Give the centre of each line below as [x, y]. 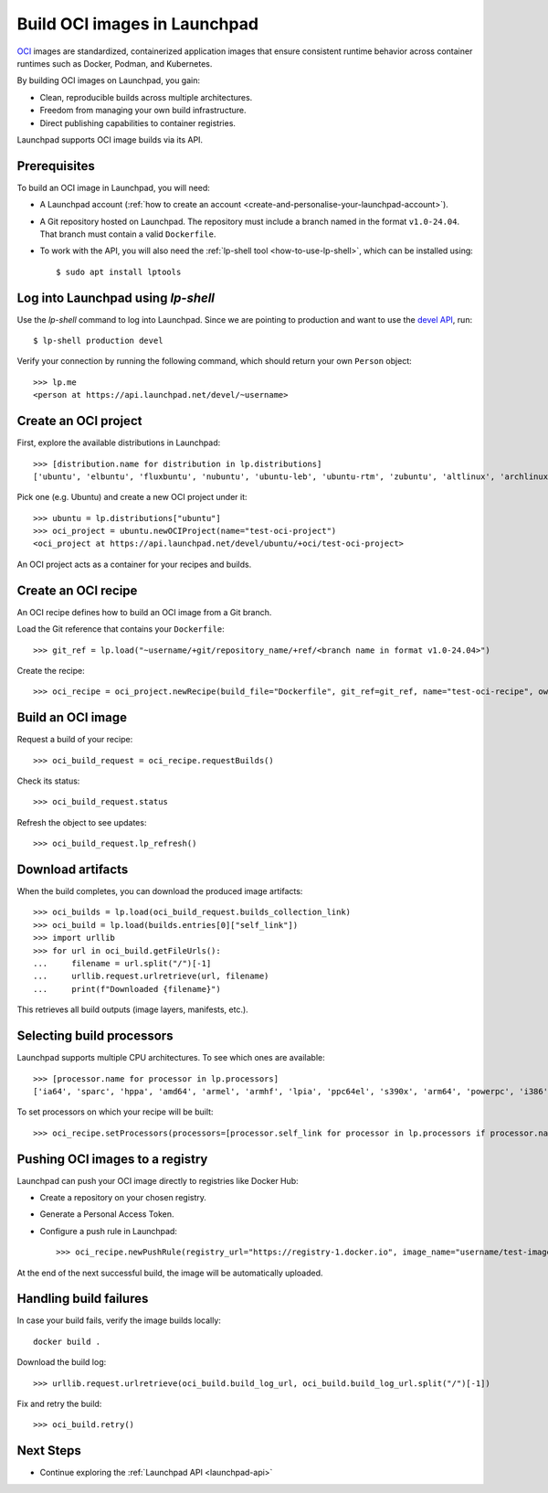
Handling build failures [83, 1299]
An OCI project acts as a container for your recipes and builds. [134, 564]
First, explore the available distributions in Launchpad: [119, 443]
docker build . [67, 1341]
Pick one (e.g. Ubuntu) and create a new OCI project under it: [132, 497]
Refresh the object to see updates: [82, 822]
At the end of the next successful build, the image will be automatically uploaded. [170, 1273]
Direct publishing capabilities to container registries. [138, 123]
